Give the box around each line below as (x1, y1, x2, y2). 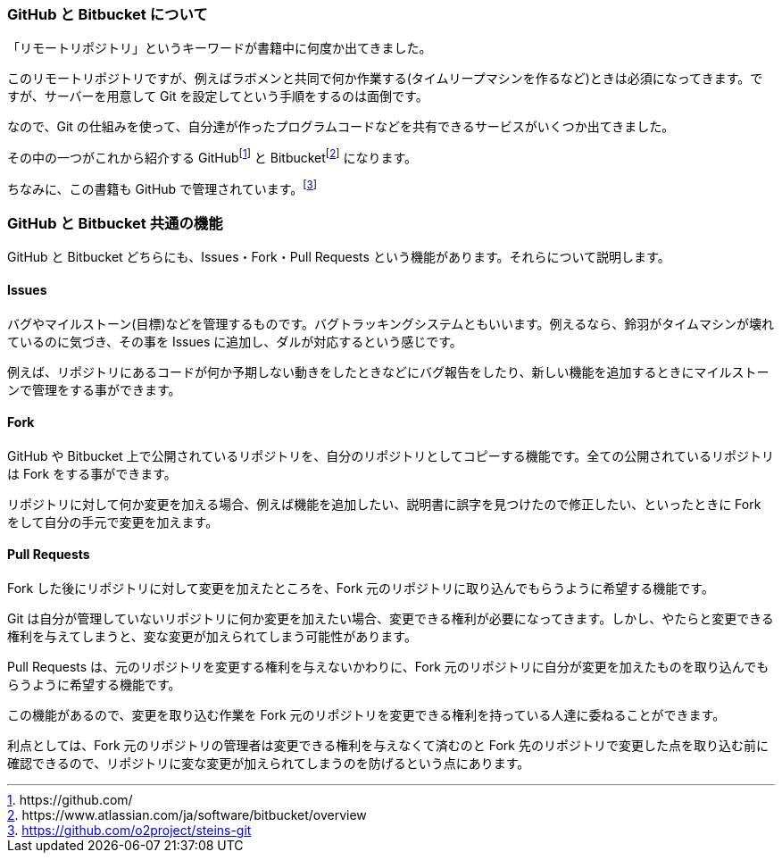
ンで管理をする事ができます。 (7, 381, 181, 397)
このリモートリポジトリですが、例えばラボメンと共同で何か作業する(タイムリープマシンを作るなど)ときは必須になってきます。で (7, 71, 763, 87)
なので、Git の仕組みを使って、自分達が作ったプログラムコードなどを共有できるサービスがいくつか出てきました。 (7, 119, 675, 135)
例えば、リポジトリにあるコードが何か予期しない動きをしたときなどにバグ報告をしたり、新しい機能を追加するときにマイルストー (7, 363, 770, 380)
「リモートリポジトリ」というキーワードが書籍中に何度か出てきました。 (7, 40, 432, 56)
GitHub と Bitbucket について (7, 5, 208, 23)
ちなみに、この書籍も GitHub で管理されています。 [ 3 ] (7, 179, 318, 196)
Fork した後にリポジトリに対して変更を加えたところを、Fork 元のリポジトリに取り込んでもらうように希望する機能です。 (7, 580, 714, 597)
